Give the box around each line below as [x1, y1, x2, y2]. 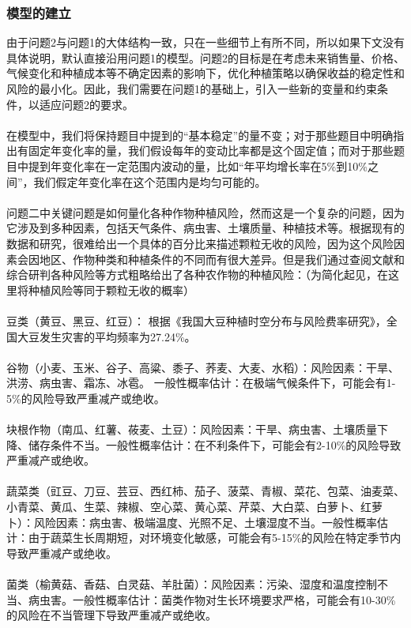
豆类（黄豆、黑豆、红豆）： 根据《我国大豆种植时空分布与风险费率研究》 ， [6, 312, 386, 329]
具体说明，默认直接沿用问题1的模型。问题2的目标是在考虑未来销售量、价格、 [6, 49, 405, 66]
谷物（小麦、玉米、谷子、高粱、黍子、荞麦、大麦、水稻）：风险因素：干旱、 [6, 359, 399, 375]
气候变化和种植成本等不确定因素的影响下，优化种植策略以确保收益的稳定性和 [6, 65, 405, 81]
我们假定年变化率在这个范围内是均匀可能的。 [33, 173, 266, 190]
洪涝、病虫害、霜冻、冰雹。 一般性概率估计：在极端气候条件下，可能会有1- [6, 374, 396, 391]
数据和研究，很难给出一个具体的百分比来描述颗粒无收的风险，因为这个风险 [6, 235, 394, 251]
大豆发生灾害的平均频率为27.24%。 [17, 328, 196, 344]
